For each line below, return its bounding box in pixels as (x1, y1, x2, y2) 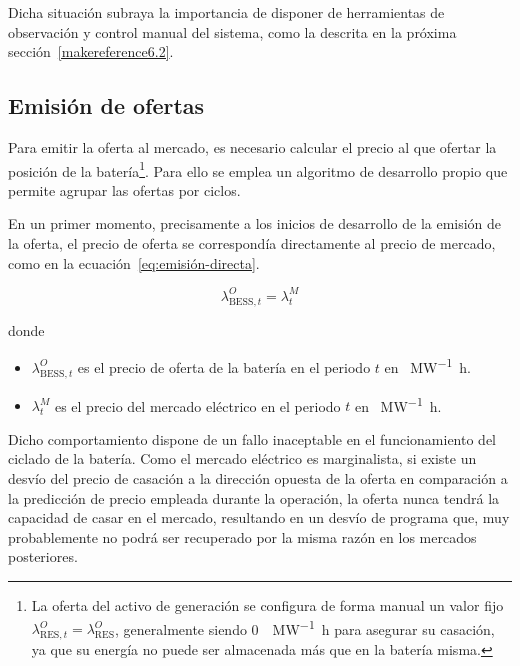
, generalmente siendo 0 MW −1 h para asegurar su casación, (114, 615, 495, 639)
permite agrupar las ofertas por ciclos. (8, 179, 241, 200)
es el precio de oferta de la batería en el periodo (77, 356, 371, 377)
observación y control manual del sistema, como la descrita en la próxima (8, 21, 457, 42)
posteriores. (8, 546, 78, 567)
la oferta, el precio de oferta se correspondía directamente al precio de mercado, (8, 233, 496, 254)
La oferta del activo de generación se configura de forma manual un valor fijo (31, 594, 504, 615)
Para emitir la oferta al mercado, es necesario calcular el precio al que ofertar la (8, 136, 497, 157)
